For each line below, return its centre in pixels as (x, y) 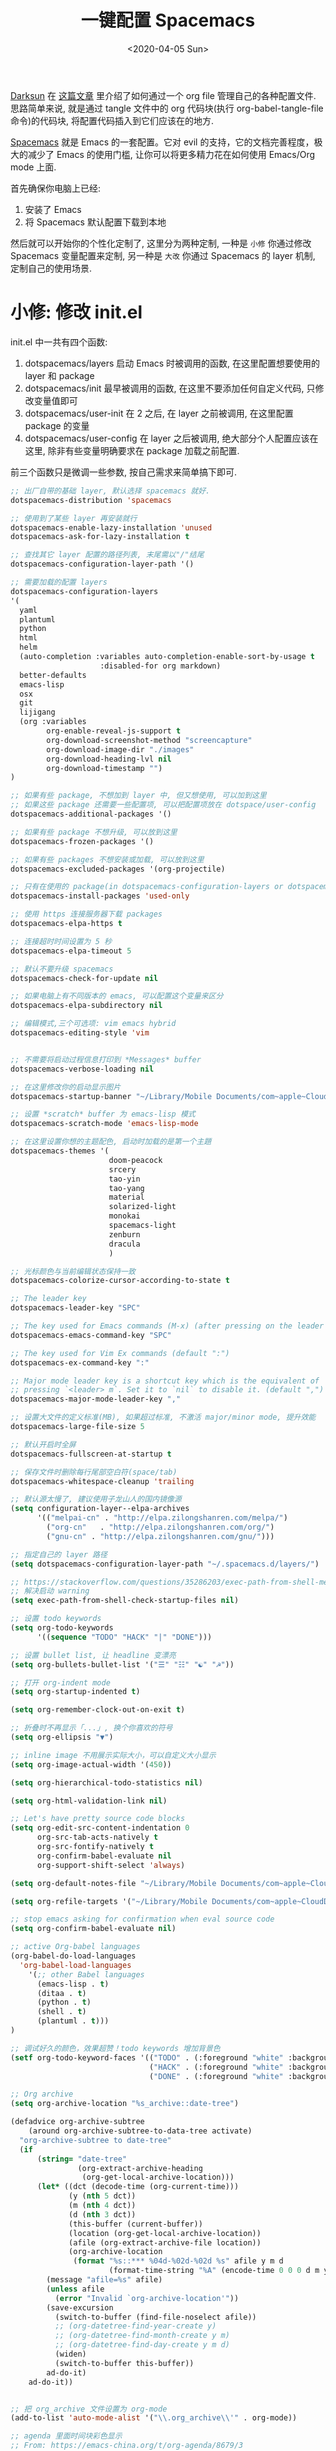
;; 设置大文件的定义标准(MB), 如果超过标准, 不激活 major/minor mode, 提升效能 (163, 1417)
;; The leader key (48, 1299)
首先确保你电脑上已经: (56, 188)
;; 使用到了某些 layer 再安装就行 (74, 518)
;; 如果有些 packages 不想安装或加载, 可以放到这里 (107, 859)
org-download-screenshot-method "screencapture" (149, 740)
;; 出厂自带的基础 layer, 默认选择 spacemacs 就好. (110, 491)
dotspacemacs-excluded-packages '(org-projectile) (118, 869)
